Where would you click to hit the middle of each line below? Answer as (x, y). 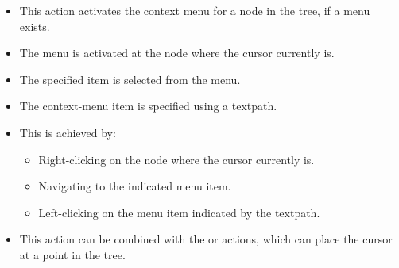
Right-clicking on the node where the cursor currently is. (176, 159)
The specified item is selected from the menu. (130, 79)
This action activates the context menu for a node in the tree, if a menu (195, 10)
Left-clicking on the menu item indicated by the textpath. (179, 212)
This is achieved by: (68, 132)
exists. (35, 26)
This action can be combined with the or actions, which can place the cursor (206, 239)
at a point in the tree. (72, 254)
